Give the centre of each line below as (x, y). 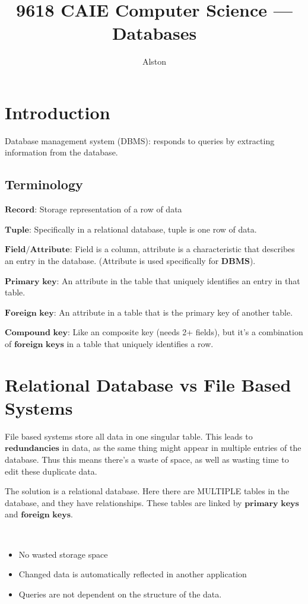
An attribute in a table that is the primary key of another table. (176, 312)
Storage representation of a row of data (111, 209)
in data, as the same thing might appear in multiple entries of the (182, 448)
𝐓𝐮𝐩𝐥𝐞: (18, 230)
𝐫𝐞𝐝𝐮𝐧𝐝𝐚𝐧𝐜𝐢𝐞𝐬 (32, 449)
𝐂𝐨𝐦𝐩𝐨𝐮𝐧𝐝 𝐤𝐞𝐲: (37, 333)
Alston (154, 61)
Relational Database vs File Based (148, 384)
